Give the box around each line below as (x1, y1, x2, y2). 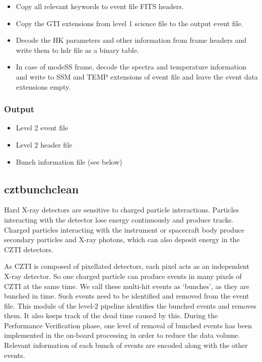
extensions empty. (16, 81, 71, 92)
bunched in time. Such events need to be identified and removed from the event (4, 291, 249, 301)
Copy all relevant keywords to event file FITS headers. (16, 1, 184, 11)
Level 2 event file (16, 122, 69, 133)
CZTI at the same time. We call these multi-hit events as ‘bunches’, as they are (4, 280, 249, 291)
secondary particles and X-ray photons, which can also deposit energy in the (4, 234, 240, 245)
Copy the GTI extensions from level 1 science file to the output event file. (16, 18, 243, 28)
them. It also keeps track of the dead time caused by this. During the (4, 310, 218, 321)
